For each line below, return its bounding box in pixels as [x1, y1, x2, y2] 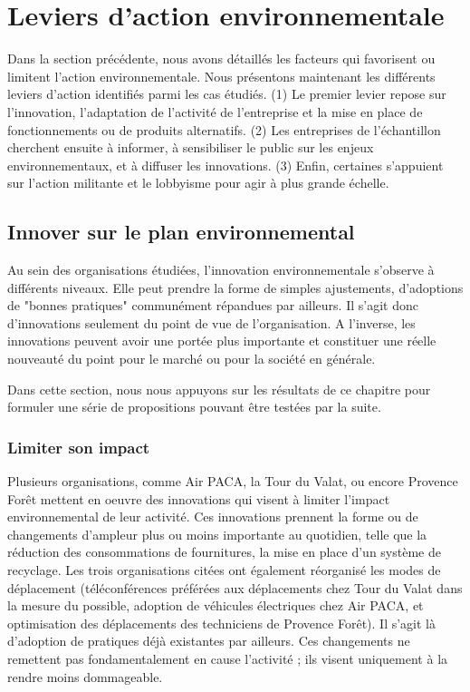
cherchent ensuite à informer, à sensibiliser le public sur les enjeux [7, 138, 374, 157]
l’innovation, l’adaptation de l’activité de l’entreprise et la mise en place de [7, 102, 423, 121]
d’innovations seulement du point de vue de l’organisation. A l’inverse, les [7, 313, 416, 332]
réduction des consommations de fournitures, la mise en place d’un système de [7, 542, 441, 561]
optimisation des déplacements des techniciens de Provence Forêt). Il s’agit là [7, 613, 436, 632]
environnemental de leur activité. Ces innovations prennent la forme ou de [7, 507, 418, 526]
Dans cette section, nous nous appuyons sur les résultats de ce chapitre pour [7, 379, 431, 398]
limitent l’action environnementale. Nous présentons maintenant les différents [7, 66, 436, 85]
